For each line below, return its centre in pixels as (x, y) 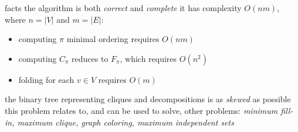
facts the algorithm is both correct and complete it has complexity (123, 8)
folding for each (46, 79)
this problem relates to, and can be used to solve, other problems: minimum (141, 110)
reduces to (90, 58)
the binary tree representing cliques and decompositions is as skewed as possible (148, 99)
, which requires (148, 58)
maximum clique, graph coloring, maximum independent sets (126, 122)
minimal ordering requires (113, 39)
